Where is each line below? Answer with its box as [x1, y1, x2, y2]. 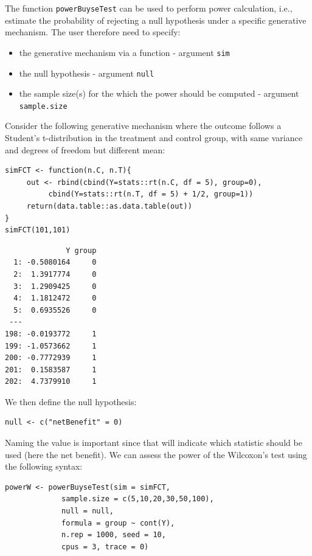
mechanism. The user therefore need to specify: [5, 26, 181, 38]
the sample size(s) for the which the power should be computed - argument [19, 87, 299, 100]
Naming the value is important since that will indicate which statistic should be [5, 436, 302, 449]
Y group [66, 246, 97, 255]
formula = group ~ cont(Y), [61, 518, 175, 527]
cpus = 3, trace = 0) [61, 542, 149, 551]
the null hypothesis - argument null [19, 66, 154, 79]
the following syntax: [5, 460, 83, 473]
